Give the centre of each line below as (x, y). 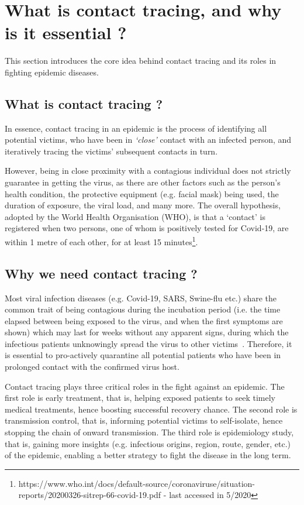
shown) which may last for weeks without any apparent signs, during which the (147, 332)
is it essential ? (66, 32)
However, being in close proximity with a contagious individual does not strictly (148, 171)
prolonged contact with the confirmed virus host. (92, 367)
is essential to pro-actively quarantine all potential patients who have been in (143, 355)
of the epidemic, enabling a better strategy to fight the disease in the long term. (148, 455)
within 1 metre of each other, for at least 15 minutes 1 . (101, 241)
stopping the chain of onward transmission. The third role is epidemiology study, (149, 432)
